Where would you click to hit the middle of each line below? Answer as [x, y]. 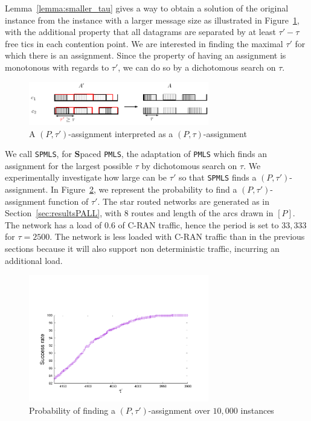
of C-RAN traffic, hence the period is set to [198, 224]
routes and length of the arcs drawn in [202, 213]
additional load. [34, 260]
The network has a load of [53, 224]
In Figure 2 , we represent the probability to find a [144, 189]
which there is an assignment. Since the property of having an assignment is [146, 55]
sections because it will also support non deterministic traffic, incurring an [142, 249]
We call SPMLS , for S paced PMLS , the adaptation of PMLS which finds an [136, 154]
